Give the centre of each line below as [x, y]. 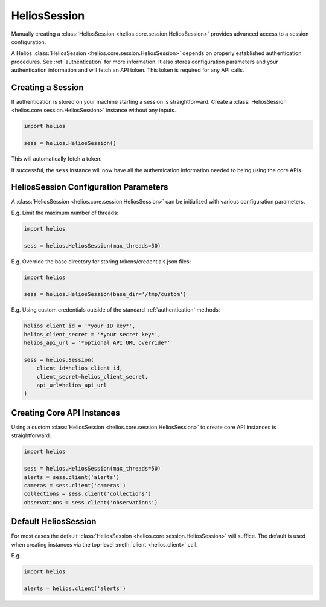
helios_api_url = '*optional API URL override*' [97, 343]
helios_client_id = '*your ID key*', [80, 326]
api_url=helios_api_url [72, 385]
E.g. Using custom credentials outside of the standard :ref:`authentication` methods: [116, 310]
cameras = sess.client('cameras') [75, 485]
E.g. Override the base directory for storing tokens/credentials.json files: [101, 261]
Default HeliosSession [54, 522]
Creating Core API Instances [66, 413]
